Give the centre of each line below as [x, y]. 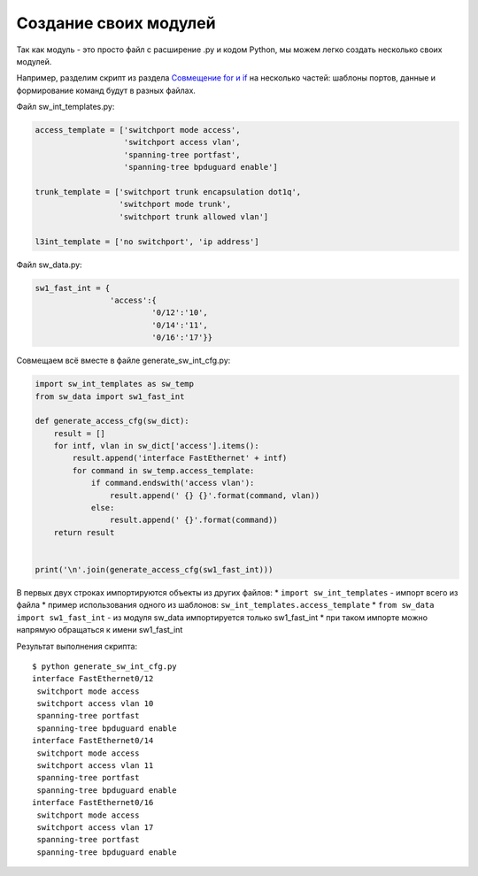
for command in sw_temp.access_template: [163, 470]
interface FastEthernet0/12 [93, 679]
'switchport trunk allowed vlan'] [194, 216]
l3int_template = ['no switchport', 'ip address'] [147, 242]
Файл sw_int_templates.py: [66, 107]
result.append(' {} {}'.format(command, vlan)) [215, 495]
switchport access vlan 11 [95, 766]
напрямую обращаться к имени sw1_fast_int [100, 630]
